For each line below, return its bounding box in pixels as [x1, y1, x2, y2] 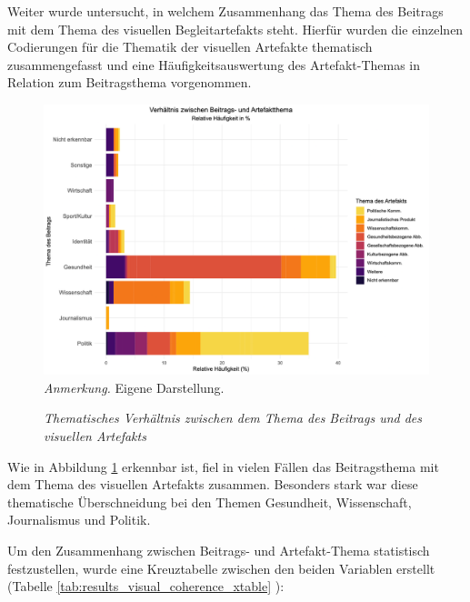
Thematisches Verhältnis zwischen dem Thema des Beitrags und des [44, 408, 423, 427]
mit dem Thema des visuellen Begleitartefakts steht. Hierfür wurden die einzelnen [7, 19, 464, 38]
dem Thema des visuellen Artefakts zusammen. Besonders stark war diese [7, 475, 418, 494]
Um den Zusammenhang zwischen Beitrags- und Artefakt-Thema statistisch [7, 541, 430, 560]
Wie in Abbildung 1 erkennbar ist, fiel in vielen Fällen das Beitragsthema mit [7, 457, 439, 476]
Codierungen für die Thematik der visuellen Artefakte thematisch [7, 37, 373, 56]
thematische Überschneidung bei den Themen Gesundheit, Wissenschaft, [7, 492, 412, 511]
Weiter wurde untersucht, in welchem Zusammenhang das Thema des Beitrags [7, 2, 444, 20]
